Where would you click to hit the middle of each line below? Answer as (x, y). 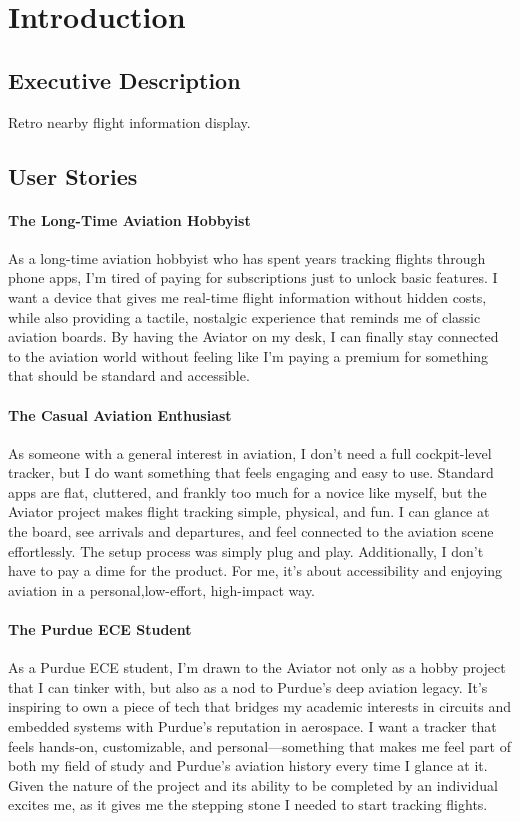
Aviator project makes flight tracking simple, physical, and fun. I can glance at (249, 511)
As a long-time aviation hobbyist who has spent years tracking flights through (247, 257)
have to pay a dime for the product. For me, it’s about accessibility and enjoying (255, 570)
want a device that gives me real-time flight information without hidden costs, (247, 296)
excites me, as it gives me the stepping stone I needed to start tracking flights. (248, 804)
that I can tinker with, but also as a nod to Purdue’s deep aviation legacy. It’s (248, 686)
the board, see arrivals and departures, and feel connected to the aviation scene (251, 531)
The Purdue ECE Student (100, 629)
